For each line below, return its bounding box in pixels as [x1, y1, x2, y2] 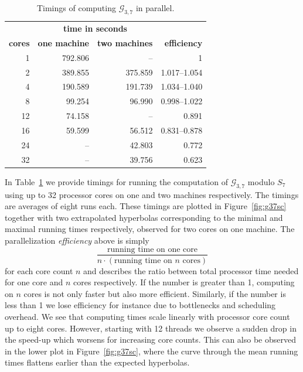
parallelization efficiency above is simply [5, 234, 149, 246]
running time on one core [107, 245, 198, 254]
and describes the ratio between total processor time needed [83, 264, 299, 277]
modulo [247, 175, 275, 187]
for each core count [5, 264, 73, 277]
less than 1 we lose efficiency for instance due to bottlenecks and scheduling [5, 299, 276, 311]
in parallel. [135, 2, 175, 13]
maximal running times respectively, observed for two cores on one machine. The [5, 223, 295, 235]
